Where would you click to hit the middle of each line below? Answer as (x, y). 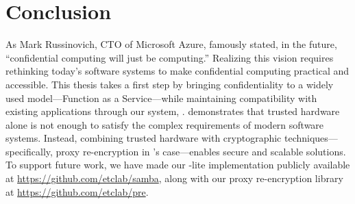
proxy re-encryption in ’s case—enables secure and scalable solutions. (201, 151)
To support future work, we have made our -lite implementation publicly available (178, 165)
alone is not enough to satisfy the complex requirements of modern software (165, 124)
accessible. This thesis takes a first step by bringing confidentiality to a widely (170, 84)
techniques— (311, 138)
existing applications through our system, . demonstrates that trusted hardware (173, 111)
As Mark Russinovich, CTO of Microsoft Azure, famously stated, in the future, (171, 44)
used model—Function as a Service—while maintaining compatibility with (161, 98)
